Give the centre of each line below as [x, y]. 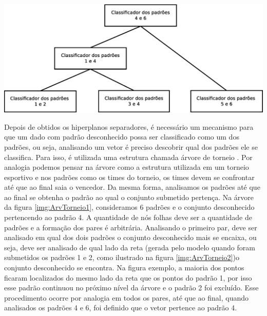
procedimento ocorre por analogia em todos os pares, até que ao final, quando [127, 297]
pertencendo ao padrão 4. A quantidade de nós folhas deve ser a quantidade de [128, 217]
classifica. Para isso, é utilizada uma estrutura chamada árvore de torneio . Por [128, 157]
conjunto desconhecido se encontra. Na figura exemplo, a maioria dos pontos [124, 268]
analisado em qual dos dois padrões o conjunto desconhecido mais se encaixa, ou [130, 237]
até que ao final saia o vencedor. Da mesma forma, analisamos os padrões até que [132, 187]
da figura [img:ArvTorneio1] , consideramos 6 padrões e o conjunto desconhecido [129, 207]
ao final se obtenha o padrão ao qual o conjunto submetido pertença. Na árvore [129, 197]
